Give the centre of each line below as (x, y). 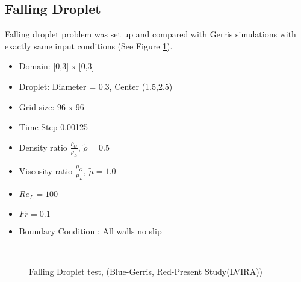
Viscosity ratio (46, 170)
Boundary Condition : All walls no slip (90, 230)
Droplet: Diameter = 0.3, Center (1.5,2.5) (96, 86)
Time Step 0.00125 (54, 127)
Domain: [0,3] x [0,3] (57, 66)
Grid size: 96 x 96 (51, 106)
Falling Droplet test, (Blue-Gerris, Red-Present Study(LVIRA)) (146, 271)
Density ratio (43, 147)
